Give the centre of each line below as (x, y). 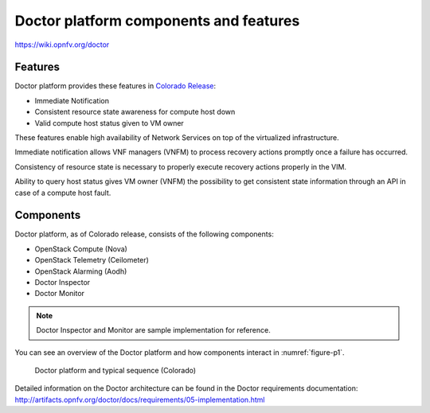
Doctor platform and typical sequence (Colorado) (115, 370)
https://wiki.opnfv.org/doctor (62, 45)
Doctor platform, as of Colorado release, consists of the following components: (144, 234)
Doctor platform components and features (157, 21)
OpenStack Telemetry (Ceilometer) (92, 260)
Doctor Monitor (60, 294)
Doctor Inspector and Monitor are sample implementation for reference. (153, 330)
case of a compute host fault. (63, 193)
